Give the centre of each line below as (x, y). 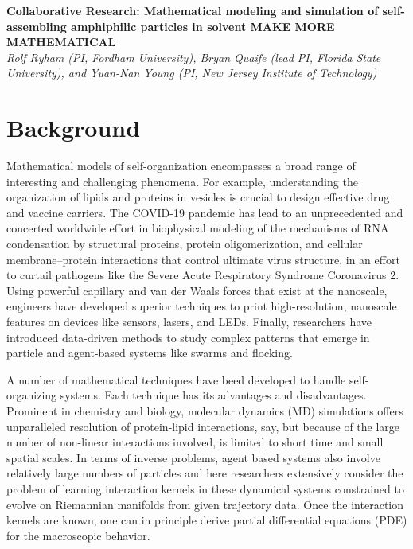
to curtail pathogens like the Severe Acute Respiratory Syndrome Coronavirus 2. (203, 275)
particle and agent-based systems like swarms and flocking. (150, 353)
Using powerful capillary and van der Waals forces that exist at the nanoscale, (197, 290)
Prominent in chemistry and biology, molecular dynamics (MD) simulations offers (205, 411)
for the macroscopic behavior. (78, 535)
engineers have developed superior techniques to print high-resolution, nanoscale (202, 306)
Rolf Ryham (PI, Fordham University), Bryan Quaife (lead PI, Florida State (194, 57)
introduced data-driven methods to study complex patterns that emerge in (188, 337)
